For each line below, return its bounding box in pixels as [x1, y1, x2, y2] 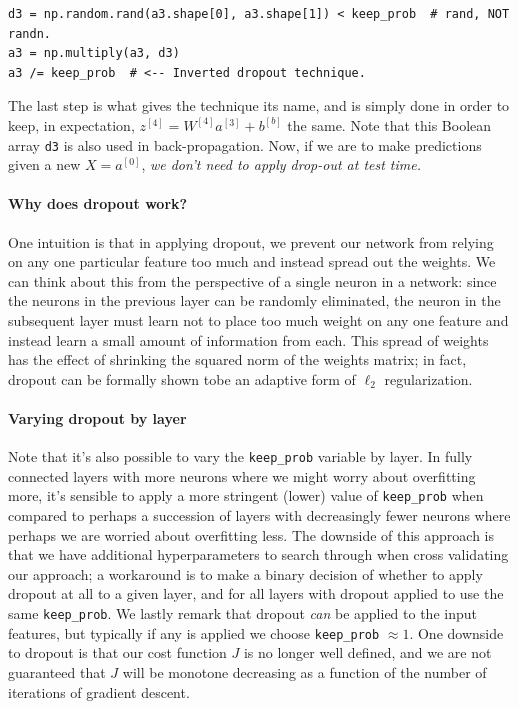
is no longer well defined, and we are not [243, 642, 492, 663]
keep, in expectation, [8, 114, 135, 135]
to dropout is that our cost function [8, 642, 227, 663]
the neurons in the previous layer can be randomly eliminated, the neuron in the [8, 290, 501, 311]
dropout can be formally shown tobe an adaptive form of [8, 368, 356, 389]
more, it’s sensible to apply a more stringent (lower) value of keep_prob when [8, 485, 484, 506]
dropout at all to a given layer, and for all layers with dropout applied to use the [8, 583, 504, 604]
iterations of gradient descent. [8, 681, 190, 702]
